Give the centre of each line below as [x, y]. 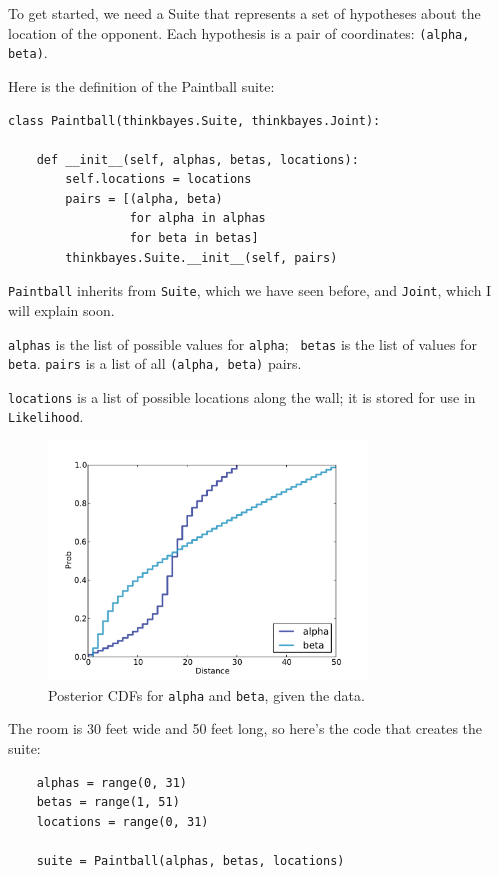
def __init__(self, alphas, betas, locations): [197, 159]
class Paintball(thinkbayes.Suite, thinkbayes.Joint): [194, 120]
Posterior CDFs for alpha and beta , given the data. [206, 694]
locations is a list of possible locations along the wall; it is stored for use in [242, 396]
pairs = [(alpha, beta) [144, 198]
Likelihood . [46, 416]
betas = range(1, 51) [108, 802]
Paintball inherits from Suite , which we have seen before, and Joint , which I [250, 290]
